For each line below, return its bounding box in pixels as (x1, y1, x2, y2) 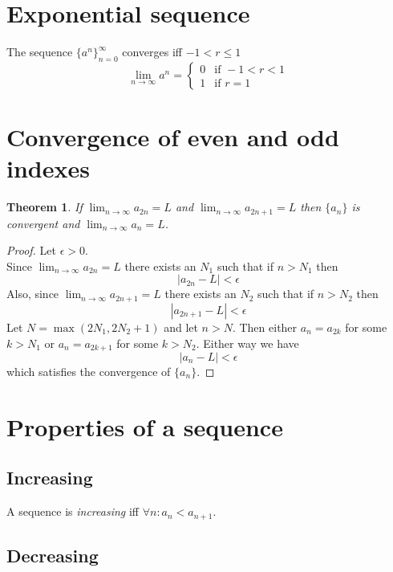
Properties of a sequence (6, 410, 283, 443)
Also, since (6, 285, 59, 302)
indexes (6, 152, 90, 185)
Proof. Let (6, 242, 56, 259)
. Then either (232, 318, 298, 335)
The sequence (6, 43, 73, 60)
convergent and (6, 214, 80, 231)
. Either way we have (196, 334, 299, 351)
